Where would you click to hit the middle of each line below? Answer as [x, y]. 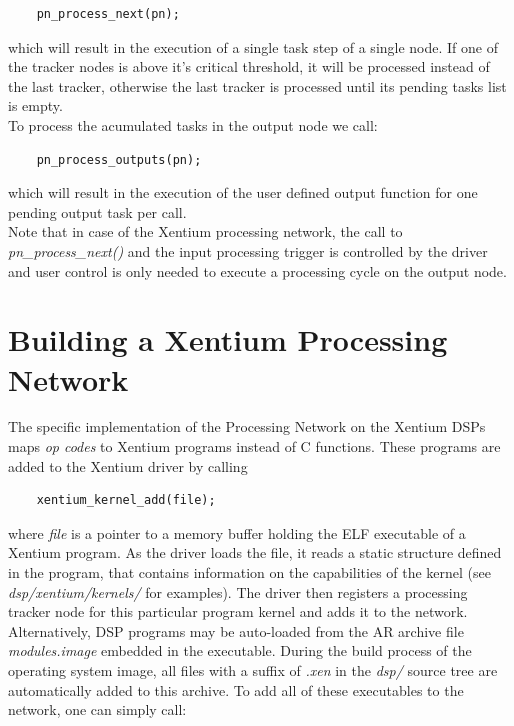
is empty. [35, 105]
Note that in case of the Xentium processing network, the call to [205, 231]
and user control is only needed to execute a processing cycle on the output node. [257, 270]
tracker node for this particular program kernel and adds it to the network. [238, 611]
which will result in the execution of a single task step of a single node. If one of [253, 46]
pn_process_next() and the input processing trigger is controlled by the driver [248, 250]
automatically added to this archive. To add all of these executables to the [236, 689]
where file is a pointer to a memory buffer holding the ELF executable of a [237, 532]
